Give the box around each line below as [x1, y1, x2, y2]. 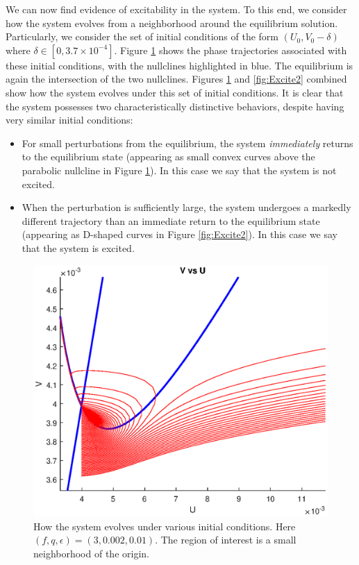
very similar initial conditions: [6, 112, 133, 127]
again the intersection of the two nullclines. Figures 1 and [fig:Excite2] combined [6, 71, 347, 86]
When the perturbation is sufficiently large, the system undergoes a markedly [22, 200, 351, 214]
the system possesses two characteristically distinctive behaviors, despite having [6, 99, 344, 113]
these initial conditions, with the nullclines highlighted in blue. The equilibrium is [6, 58, 353, 72]
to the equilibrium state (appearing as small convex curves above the [22, 149, 315, 164]
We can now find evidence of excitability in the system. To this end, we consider [6, 2, 347, 16]
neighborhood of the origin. [33, 546, 149, 560]
